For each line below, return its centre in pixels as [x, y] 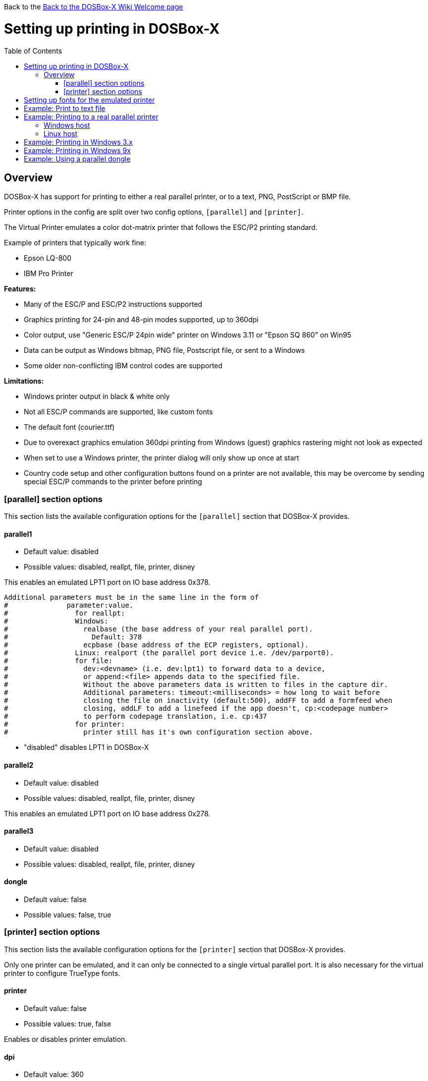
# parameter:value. [69, 605]
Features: [20, 289]
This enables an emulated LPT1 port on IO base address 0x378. [107, 582]
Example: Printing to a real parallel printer [91, 116]
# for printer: [65, 724]
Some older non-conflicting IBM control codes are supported [123, 366]
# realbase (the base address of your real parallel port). [159, 629]
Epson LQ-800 [48, 258]
